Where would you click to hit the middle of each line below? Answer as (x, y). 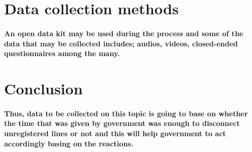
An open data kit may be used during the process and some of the (124, 33)
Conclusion (44, 88)
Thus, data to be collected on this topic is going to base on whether (126, 113)
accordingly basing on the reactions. (69, 143)
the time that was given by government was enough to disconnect (122, 123)
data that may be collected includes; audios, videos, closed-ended (121, 43)
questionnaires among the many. (62, 53)
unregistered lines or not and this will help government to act (115, 133)
